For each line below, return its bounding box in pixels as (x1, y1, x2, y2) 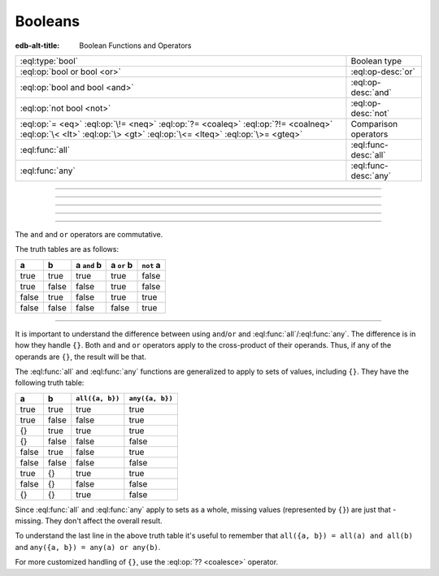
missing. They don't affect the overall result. (15, 516, 163, 526)
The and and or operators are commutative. (15, 229, 163, 239)
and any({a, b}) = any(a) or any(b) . (15, 542, 161, 552)
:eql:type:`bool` (20, 55, 79, 67)
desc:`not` (350, 107, 390, 119)
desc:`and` (350, 86, 392, 97)
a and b (76, 259, 102, 271)
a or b (111, 259, 133, 271)
